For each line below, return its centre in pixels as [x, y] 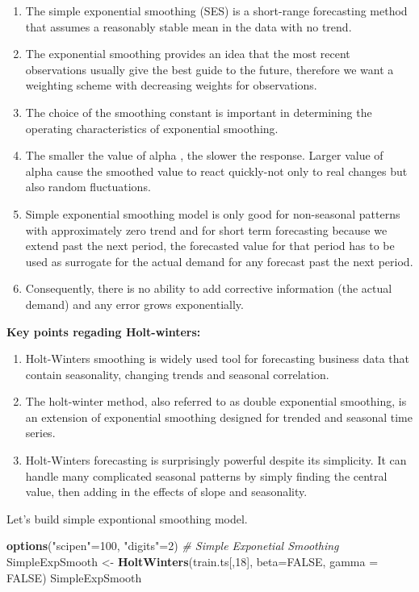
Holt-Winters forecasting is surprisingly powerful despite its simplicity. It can [216, 460]
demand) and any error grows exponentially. [134, 304]
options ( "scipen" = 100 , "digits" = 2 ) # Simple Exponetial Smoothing [173, 546]
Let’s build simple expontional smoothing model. [127, 518]
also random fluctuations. [88, 187]
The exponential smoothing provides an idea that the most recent [188, 54]
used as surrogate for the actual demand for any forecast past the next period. [219, 261]
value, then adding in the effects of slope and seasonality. [166, 492]
